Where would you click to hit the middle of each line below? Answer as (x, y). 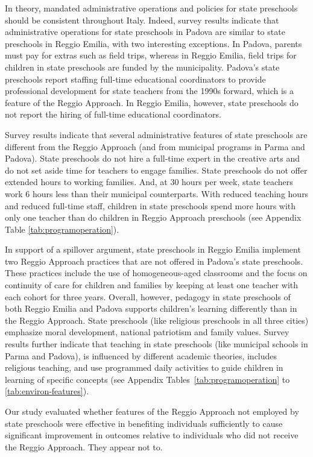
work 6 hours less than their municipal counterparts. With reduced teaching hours (157, 193)
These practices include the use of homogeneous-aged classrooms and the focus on (156, 273)
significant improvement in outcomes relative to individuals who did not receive (152, 435)
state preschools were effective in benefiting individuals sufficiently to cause (144, 423)
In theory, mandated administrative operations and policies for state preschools (151, 8)
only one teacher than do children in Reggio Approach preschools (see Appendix (153, 217)
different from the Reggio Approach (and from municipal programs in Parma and (155, 146)
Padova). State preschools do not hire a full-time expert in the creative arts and (153, 158)
